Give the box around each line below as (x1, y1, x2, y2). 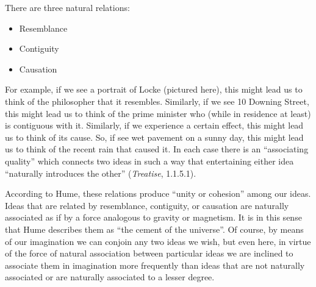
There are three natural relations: (5, 1, 130, 13)
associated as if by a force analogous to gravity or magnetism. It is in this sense (5, 211, 302, 224)
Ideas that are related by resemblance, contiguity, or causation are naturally (5, 199, 289, 211)
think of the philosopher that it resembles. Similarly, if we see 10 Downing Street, (5, 94, 309, 107)
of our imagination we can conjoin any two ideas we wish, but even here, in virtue (5, 235, 311, 247)
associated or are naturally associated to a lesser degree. (5, 271, 215, 283)
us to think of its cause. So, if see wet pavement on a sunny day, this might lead (5, 130, 304, 143)
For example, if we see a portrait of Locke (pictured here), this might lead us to (5, 83, 303, 96)
